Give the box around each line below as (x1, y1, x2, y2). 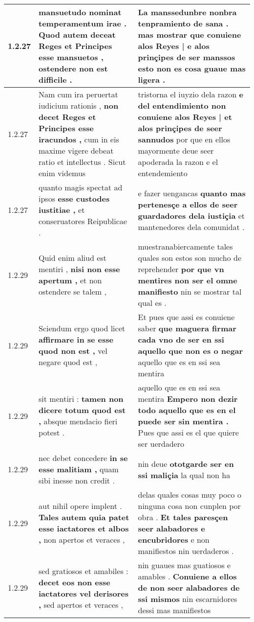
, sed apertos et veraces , (39, 599, 123, 610)
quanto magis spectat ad (39, 182, 123, 193)
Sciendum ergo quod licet (39, 323, 125, 334)
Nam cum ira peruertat (39, 89, 118, 100)
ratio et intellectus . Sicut (39, 156, 126, 167)
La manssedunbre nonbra (138, 6, 237, 18)
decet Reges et (39, 111, 96, 122)
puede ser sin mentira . (138, 415, 229, 427)
